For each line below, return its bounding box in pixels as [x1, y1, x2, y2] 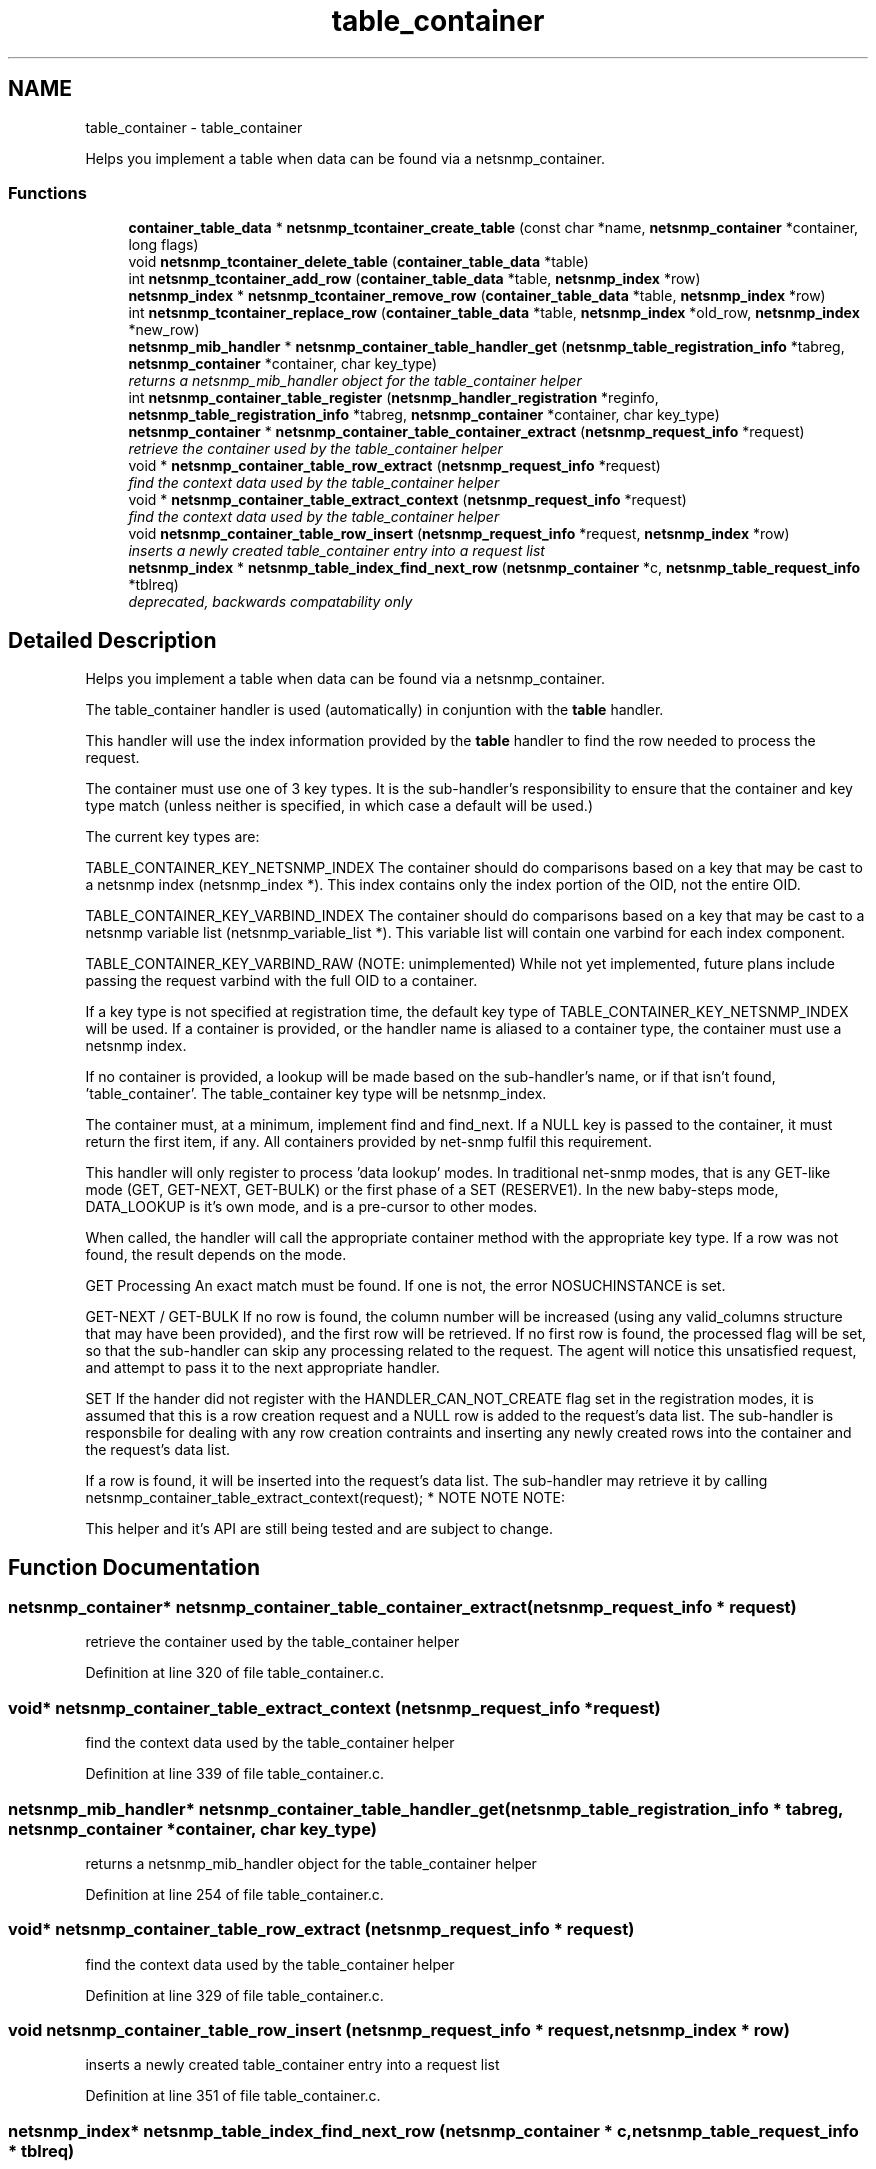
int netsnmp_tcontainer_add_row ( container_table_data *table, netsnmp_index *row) [128, 270, 701, 288]
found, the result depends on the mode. [85, 1246, 347, 1264]
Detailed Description [8, 627, 217, 653]
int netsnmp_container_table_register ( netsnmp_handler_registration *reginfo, [128, 389, 659, 407]
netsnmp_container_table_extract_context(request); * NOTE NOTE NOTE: [85, 1489, 565, 1507]
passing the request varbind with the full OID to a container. [85, 972, 478, 990]
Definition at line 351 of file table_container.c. [85, 2087, 381, 2105]
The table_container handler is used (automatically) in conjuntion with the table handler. [85, 701, 664, 719]
